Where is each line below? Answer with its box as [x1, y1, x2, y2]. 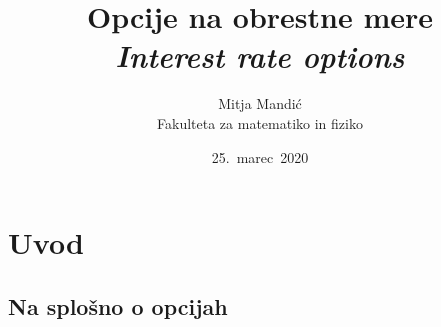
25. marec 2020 [211, 146, 309, 167]
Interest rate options [115, 35, 405, 77]
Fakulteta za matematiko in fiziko [157, 112, 363, 133]
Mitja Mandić [218, 93, 302, 114]
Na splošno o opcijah [8, 290, 228, 321]
